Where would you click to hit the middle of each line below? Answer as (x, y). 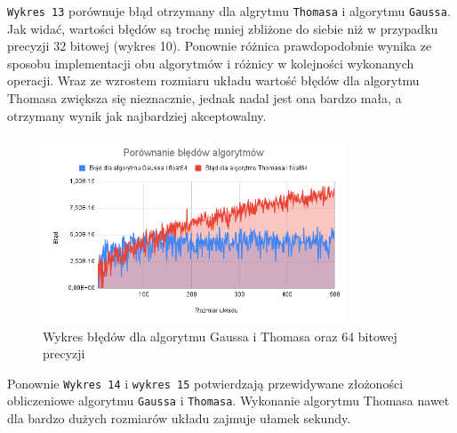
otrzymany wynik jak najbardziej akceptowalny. (137, 115)
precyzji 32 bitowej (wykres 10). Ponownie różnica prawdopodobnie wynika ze (220, 46)
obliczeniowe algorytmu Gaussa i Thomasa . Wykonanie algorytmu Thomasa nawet (228, 401)
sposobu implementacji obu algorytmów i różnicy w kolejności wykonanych (211, 63)
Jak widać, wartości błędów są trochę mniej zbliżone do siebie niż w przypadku (223, 28)
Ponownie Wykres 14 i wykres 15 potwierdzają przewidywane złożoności (205, 383)
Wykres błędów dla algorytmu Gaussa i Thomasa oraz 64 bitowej (220, 336)
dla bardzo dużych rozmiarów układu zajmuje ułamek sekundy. (179, 418)
